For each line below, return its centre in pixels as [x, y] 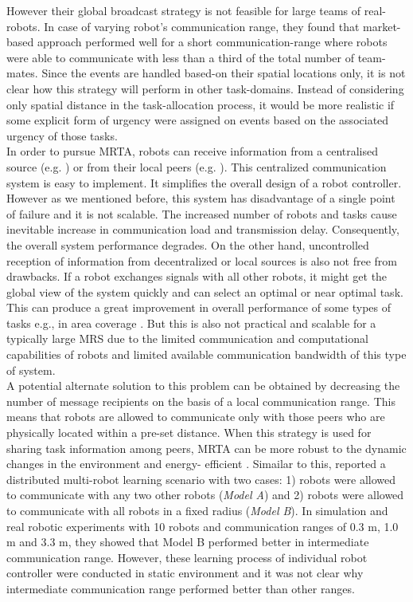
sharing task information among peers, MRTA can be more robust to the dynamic [206, 448]
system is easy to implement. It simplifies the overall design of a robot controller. [204, 182]
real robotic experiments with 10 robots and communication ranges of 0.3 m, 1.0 [203, 526]
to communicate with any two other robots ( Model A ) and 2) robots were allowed [205, 495]
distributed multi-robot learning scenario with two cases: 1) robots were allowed [201, 479]
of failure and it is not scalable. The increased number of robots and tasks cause [202, 213]
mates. [22, 73]
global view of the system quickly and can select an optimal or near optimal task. [205, 291]
